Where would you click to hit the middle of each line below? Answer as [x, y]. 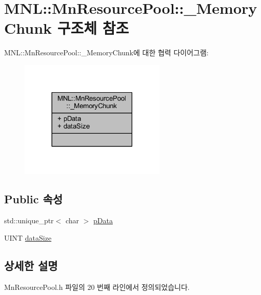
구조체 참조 [93, 28]
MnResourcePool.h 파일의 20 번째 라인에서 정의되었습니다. [97, 287]
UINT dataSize [28, 237]
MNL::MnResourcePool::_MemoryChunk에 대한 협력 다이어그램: [106, 52]
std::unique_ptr [29, 220]
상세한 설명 [31, 265]
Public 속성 [34, 199]
